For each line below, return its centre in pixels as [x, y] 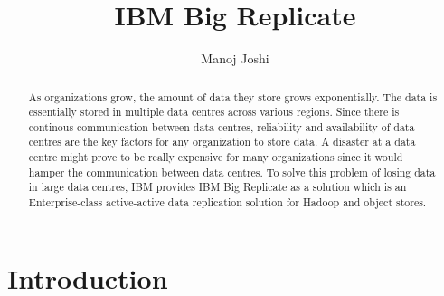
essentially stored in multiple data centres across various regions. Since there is [214, 112]
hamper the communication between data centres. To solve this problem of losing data [232, 172]
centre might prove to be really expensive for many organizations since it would [216, 157]
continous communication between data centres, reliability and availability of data [222, 126]
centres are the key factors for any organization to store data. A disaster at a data [222, 142]
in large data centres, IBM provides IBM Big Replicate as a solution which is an [217, 187]
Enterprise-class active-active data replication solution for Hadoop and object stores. [227, 202]
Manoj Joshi [235, 58]
